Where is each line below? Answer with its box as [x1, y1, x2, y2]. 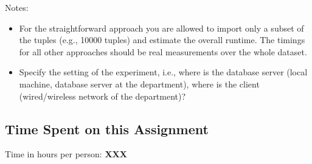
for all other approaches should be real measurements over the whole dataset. [19, 45, 307, 58]
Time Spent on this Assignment [5, 119, 209, 138]
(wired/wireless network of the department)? [19, 89, 186, 102]
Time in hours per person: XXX [5, 148, 127, 160]
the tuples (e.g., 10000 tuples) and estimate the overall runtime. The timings [19, 33, 305, 46]
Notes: [5, 1, 29, 13]
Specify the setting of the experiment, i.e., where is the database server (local [19, 66, 308, 78]
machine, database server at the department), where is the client [19, 77, 260, 90]
